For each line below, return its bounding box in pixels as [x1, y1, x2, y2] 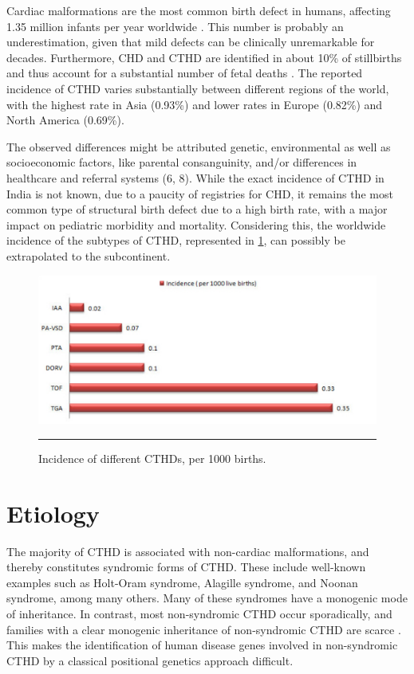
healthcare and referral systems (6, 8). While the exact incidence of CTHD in [6, 169, 384, 186]
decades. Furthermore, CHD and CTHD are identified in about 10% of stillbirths [6, 49, 402, 65]
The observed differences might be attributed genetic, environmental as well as [6, 138, 391, 155]
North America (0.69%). [6, 112, 124, 128]
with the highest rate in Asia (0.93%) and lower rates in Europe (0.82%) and [6, 96, 383, 112]
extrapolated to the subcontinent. [6, 247, 171, 264]
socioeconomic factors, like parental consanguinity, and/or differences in [6, 154, 357, 170]
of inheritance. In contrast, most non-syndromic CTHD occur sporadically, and [6, 605, 392, 621]
